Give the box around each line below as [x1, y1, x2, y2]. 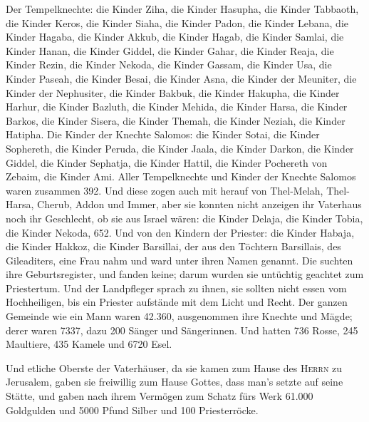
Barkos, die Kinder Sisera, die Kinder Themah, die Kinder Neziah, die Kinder [6, 113, 345, 128]
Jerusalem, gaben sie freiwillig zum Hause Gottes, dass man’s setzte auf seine [6, 374, 343, 389]
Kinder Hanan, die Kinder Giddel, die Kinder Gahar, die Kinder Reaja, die [6, 43, 334, 58]
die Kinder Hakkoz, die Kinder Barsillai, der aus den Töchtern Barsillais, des [6, 239, 341, 254]
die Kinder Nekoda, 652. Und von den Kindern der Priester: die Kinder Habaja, [6, 225, 355, 240]
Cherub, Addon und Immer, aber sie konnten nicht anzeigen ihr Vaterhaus [37, 197, 362, 212]
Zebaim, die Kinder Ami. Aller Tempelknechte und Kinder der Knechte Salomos [6, 169, 356, 184]
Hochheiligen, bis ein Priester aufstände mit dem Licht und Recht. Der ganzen [6, 294, 348, 309]
